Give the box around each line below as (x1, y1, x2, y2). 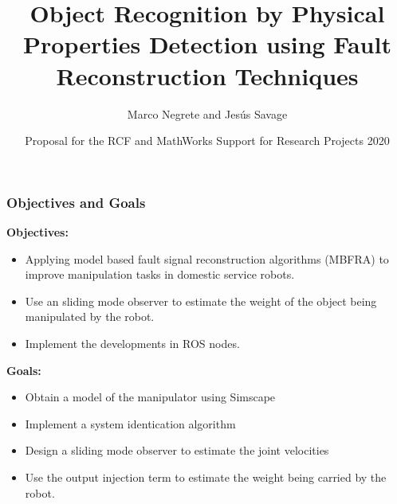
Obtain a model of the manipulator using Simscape (25, 389, 276, 405)
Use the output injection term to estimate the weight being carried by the (25, 468, 387, 485)
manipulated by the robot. (25, 308, 155, 325)
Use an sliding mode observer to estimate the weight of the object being (25, 292, 377, 309)
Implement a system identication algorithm (25, 415, 236, 432)
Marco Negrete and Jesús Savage (127, 105, 288, 122)
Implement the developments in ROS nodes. (25, 334, 240, 351)
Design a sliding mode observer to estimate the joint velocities (25, 442, 329, 459)
